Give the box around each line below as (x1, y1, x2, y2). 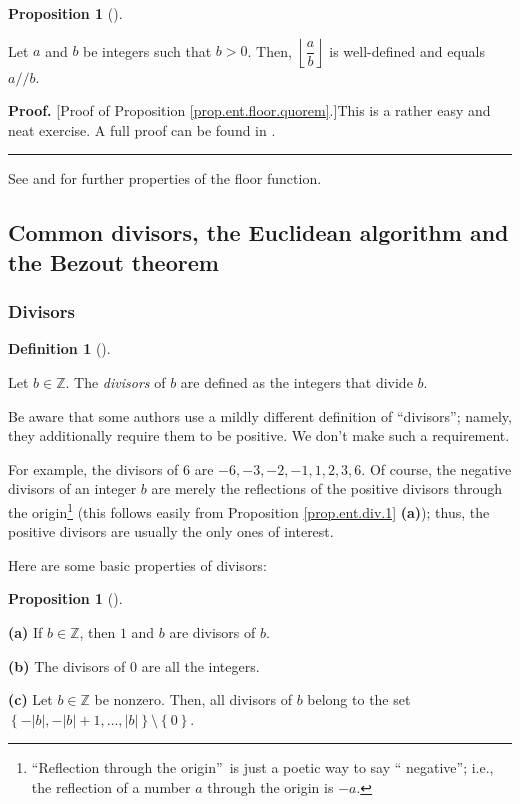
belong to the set (307, 689, 411, 710)
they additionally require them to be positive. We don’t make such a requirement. (8, 425, 510, 446)
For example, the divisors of (8, 458, 179, 479)
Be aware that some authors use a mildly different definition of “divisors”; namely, (8, 405, 512, 426)
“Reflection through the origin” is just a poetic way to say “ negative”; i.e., (31, 757, 494, 778)
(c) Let (8, 689, 53, 710)
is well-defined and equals (329, 40, 485, 61)
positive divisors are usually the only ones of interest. (8, 521, 334, 542)
